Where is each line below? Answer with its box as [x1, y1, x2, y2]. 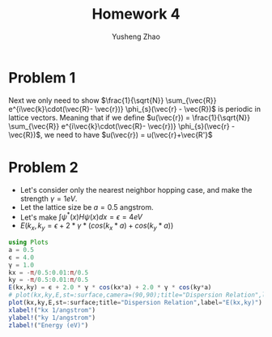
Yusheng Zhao [112, 32, 160, 41]
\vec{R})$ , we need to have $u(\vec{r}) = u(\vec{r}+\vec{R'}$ [8, 130, 213, 139]
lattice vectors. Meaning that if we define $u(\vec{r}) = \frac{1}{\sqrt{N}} [8, 113, 251, 122]
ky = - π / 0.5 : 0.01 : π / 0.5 [8, 276, 89, 284]
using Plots [8, 238, 49, 247]
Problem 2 [8, 158, 79, 177]
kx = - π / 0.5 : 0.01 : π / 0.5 [8, 268, 89, 276]
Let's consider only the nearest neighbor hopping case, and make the [19, 185, 253, 194]
